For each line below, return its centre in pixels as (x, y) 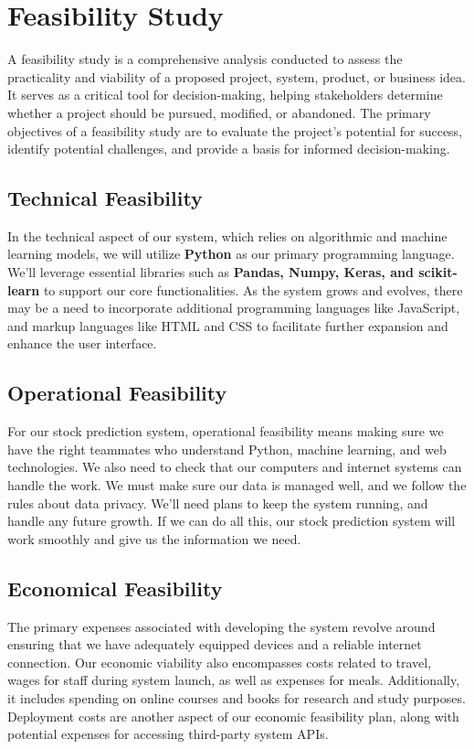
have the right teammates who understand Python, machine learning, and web (227, 449)
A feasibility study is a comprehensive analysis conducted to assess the (205, 59)
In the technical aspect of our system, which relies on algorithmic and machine (227, 235)
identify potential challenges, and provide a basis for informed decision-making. (229, 149)
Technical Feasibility (105, 198)
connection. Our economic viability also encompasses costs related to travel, (220, 662)
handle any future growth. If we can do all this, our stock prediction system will (232, 521)
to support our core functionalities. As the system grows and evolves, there (253, 289)
